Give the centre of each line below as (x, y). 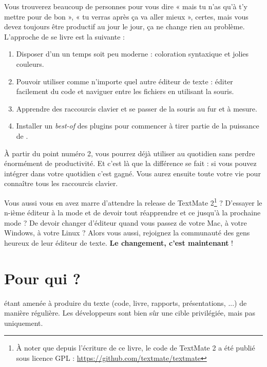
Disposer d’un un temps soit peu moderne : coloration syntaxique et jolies (132, 54)
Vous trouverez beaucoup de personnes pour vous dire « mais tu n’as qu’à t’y (126, 6)
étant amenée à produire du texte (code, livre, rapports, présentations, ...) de (126, 302)
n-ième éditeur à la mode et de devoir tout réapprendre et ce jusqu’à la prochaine (132, 213)
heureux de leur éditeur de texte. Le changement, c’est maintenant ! (119, 242)
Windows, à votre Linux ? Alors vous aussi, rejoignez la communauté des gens (127, 233)
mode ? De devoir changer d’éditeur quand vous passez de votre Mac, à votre (126, 222)
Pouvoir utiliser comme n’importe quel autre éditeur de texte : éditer (125, 81)
